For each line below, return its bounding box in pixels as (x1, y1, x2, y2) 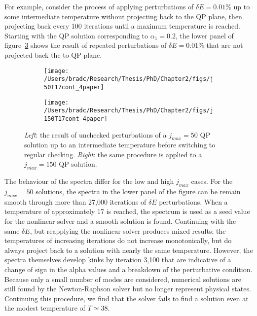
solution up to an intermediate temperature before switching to (24, 140, 216, 150)
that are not (206, 40, 243, 50)
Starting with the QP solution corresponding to (4, 30, 148, 40)
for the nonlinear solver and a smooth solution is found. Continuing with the (4, 216, 236, 226)
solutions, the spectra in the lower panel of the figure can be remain (36, 186, 241, 197)
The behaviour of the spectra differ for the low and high (4, 176, 174, 186)
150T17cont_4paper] (44, 115, 108, 122)
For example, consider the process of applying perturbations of (4, 1, 194, 11)
